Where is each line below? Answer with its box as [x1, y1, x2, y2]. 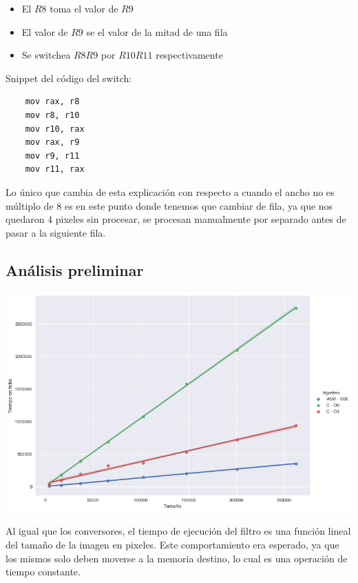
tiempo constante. [6, 564, 81, 579]
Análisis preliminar [6, 259, 144, 280]
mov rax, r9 [25, 137, 80, 148]
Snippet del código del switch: [6, 70, 132, 85]
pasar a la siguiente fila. [6, 225, 106, 239]
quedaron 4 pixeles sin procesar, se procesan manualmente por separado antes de [6, 212, 346, 226]
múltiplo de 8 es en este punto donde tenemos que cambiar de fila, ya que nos [6, 198, 333, 213]
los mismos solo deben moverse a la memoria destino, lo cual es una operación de [6, 551, 348, 565]
